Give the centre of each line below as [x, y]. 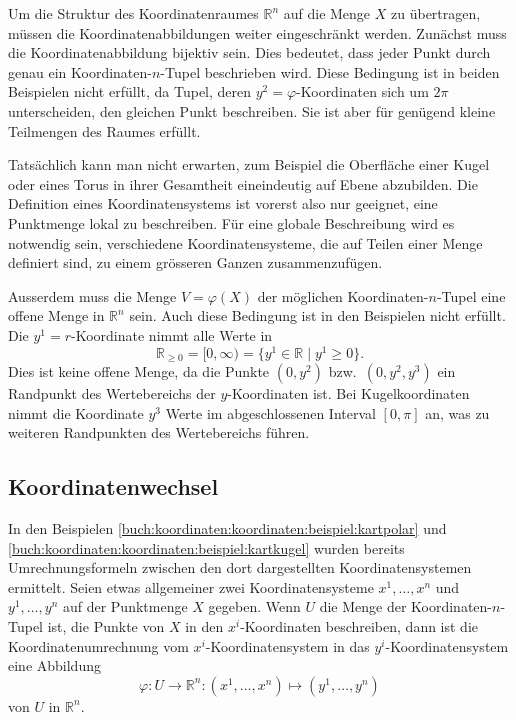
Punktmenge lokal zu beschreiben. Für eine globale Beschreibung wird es [231, 222]
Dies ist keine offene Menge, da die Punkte [139, 371]
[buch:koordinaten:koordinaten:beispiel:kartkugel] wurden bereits [206, 547]
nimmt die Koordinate [76, 412]
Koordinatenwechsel [113, 486]
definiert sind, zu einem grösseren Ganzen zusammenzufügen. [195, 262]
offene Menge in [56, 315]
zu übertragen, [436, 13]
